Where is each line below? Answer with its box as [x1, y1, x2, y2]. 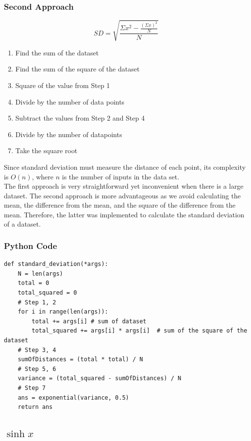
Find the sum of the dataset [15, 47, 99, 57]
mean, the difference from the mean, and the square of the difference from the [4, 200, 236, 210]
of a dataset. [4, 219, 41, 229]
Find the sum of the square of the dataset [15, 64, 140, 74]
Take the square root [15, 145, 78, 156]
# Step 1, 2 [17, 299, 56, 306]
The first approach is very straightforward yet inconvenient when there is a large [4, 181, 244, 191]
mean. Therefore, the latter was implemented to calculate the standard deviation [4, 209, 244, 219]
